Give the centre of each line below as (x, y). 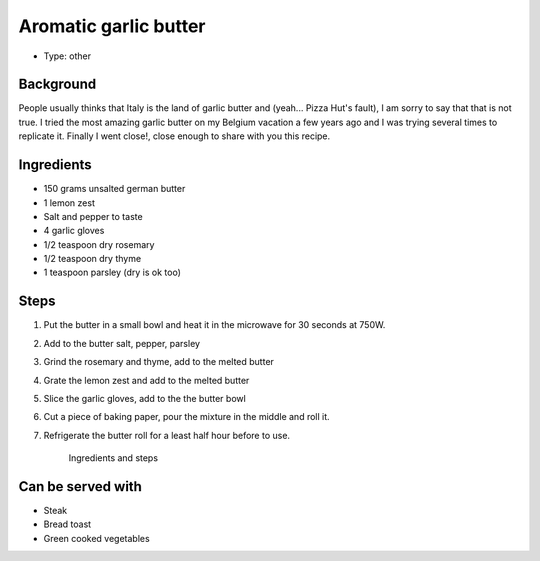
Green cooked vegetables (96, 538)
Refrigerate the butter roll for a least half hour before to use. (166, 435)
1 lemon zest (69, 202)
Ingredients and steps (113, 458)
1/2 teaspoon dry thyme (92, 259)
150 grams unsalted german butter (114, 189)
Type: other (67, 56)
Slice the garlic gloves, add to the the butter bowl (145, 398)
